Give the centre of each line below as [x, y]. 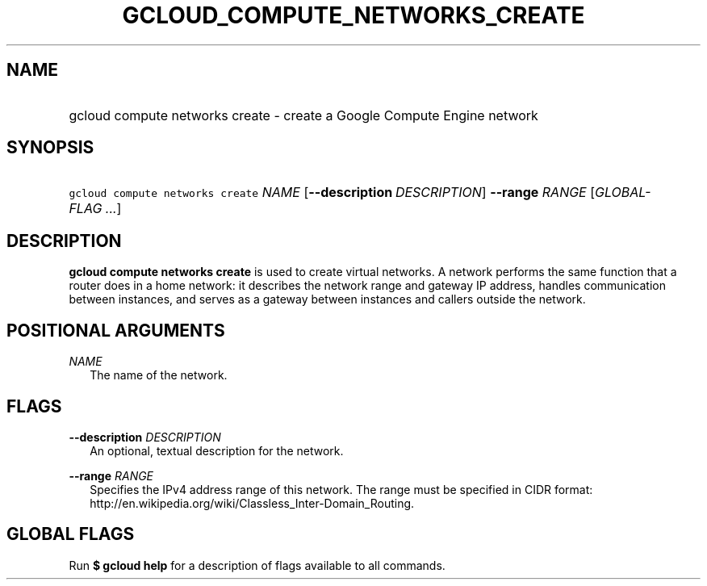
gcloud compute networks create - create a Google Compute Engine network [303, 115]
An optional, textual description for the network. [217, 450]
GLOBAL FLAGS [71, 534]
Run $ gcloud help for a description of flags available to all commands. [257, 565]
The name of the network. [159, 375]
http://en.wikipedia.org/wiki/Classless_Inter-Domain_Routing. [252, 503]
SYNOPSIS [50, 148]
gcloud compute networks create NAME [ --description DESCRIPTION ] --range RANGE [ [332, 193]
